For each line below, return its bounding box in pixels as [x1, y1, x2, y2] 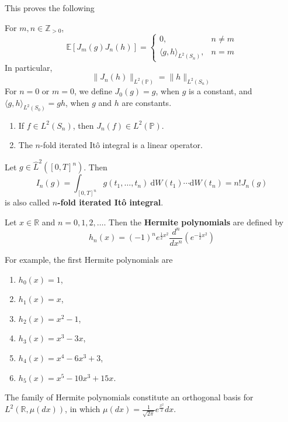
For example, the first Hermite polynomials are [5, 253, 173, 266]
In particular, [5, 61, 53, 73]
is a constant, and [188, 85, 252, 97]
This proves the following [5, 2, 95, 13]
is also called [5, 196, 50, 208]
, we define [74, 85, 112, 97]
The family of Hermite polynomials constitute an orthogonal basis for [5, 391, 254, 403]
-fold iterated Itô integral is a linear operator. [40, 139, 203, 151]
